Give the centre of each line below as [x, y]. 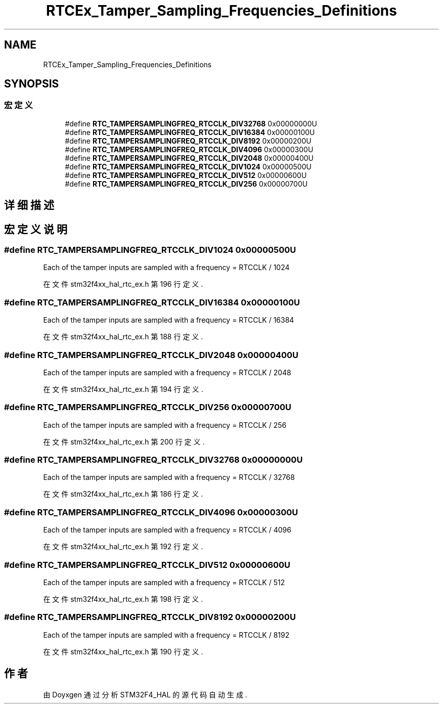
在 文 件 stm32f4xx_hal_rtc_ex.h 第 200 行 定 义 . [124, 441]
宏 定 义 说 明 [36, 229]
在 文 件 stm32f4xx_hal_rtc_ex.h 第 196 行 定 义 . [123, 284]
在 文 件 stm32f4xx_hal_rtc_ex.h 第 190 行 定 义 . [123, 651]
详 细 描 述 [29, 205]
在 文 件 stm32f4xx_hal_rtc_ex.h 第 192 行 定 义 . [123, 547]
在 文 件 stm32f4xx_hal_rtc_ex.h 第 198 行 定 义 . [123, 599]
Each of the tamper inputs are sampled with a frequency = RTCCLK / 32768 [169, 477]
